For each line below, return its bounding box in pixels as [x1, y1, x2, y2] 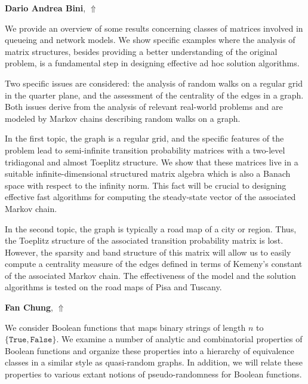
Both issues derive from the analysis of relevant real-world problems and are [5, 100, 283, 113]
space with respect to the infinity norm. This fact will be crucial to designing [5, 179, 287, 191]
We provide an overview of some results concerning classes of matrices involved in [5, 21, 303, 34]
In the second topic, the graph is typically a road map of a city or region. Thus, [5, 222, 297, 235]
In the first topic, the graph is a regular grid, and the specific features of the [5, 132, 284, 145]
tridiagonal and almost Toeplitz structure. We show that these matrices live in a [5, 155, 298, 168]
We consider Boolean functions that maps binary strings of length [5, 321, 246, 333]
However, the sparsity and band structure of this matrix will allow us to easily [5, 245, 291, 258]
